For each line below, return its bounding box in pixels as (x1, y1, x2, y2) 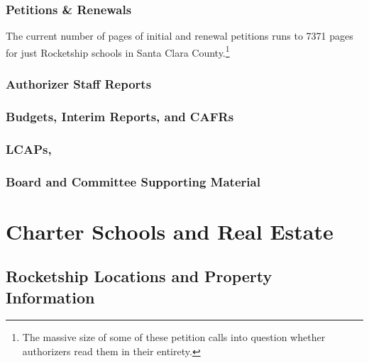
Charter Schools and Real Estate (6, 216, 334, 245)
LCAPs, (6, 140, 52, 157)
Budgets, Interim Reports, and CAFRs (6, 107, 234, 125)
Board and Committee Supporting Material (6, 172, 260, 190)
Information (6, 286, 95, 308)
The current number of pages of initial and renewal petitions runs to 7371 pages (6, 28, 353, 43)
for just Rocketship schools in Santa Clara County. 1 (6, 43, 230, 60)
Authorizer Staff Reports (6, 74, 152, 92)
